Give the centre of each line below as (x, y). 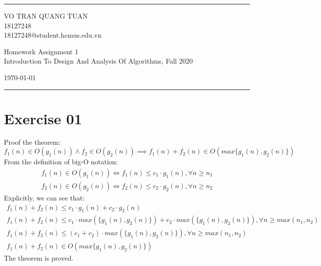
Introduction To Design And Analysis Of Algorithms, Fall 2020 (98, 61)
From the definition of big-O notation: (61, 162)
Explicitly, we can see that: (44, 197)
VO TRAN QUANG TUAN (46, 16)
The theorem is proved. (39, 258)
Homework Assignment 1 (41, 51)
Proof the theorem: (32, 142)
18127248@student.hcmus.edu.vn (53, 35)
